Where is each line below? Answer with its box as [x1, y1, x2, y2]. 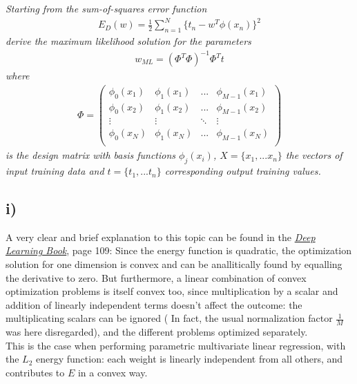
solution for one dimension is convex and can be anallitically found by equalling [6, 257, 342, 271]
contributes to [6, 365, 65, 380]
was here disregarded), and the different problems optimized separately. [6, 325, 308, 339]
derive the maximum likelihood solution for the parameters [6, 33, 251, 48]
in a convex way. [77, 365, 148, 380]
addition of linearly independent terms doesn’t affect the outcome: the [6, 297, 302, 311]
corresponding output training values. [164, 164, 321, 178]
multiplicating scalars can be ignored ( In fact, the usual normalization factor [6, 311, 333, 325]
